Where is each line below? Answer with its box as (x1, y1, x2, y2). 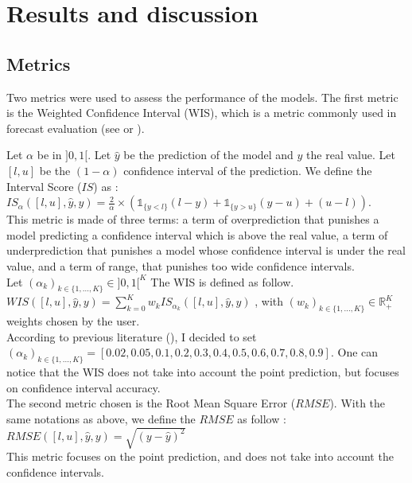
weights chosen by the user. (6, 313, 140, 329)
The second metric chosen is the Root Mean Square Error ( (6, 395, 296, 411)
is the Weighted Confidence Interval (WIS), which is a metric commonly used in (6, 104, 397, 121)
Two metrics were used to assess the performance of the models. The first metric (6, 88, 398, 105)
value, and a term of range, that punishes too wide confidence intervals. (6, 257, 355, 274)
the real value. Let (306, 146, 395, 163)
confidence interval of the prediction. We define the (123, 162, 372, 178)
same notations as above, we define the (6, 410, 196, 427)
